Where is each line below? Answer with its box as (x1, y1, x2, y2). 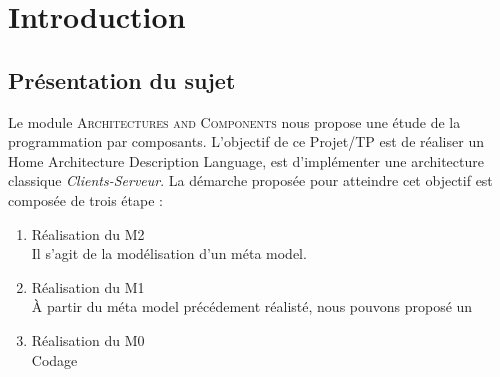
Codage (31, 349, 78, 370)
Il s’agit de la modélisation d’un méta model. (31, 243, 307, 264)
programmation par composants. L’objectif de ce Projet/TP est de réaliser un (8, 131, 484, 152)
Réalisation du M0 (31, 329, 145, 350)
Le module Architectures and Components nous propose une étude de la (8, 111, 461, 132)
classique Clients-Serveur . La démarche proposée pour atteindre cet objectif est (8, 170, 493, 191)
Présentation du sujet (8, 64, 236, 95)
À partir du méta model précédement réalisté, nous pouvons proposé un (31, 296, 473, 317)
